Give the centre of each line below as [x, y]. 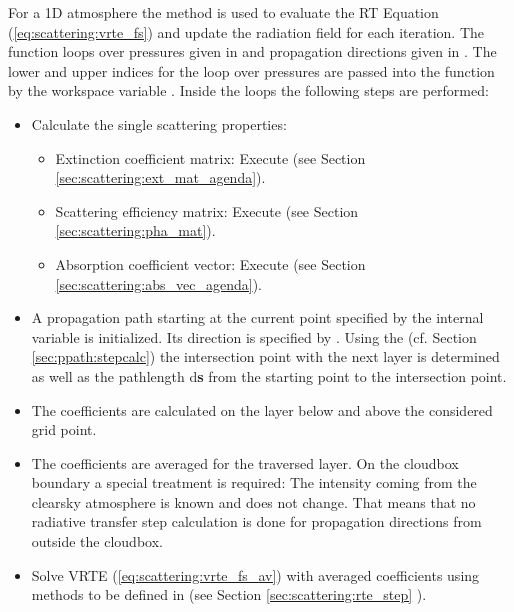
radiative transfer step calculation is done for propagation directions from [256, 521]
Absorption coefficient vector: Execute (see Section [210, 263]
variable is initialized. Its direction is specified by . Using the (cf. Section [254, 336]
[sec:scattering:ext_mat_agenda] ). [160, 177]
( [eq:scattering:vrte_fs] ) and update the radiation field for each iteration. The [246, 31]
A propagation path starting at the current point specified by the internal [257, 317]
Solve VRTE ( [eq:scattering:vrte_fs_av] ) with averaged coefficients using [255, 574]
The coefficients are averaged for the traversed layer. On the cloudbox [245, 462]
